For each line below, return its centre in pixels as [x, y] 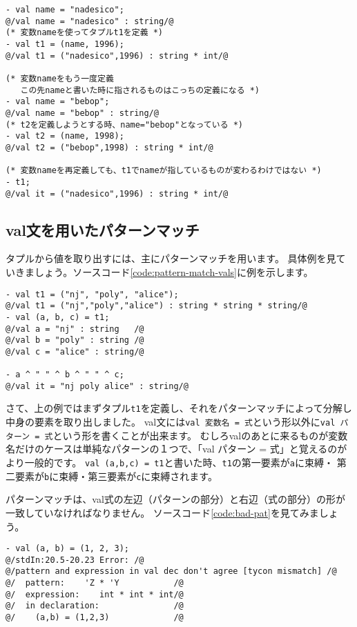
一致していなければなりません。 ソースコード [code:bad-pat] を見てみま [162, 512]
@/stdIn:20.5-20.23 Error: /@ [75, 560]
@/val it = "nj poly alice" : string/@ [97, 386]
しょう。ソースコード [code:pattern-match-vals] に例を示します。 [174, 271]
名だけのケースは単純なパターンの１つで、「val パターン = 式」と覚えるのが [176, 449]
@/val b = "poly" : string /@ [75, 340]
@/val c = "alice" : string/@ [75, 351]
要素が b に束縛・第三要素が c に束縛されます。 [116, 476]
